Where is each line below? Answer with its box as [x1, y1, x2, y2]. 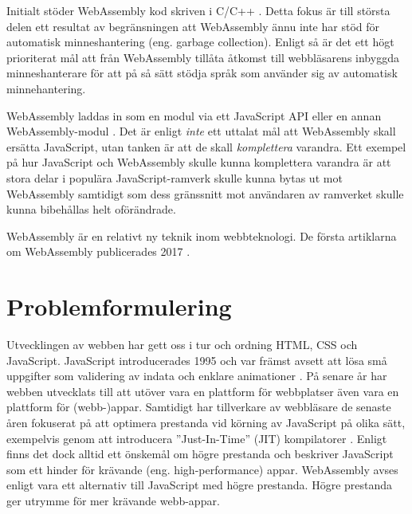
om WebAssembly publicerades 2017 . [6, 243, 190, 260]
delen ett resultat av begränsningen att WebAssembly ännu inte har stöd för [6, 18, 380, 34]
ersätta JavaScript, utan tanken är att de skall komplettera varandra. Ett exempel [6, 138, 406, 155]
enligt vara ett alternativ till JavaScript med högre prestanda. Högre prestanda [6, 477, 393, 493]
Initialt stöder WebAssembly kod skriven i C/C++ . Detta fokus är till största [6, 2, 390, 18]
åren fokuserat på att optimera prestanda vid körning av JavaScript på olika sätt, [6, 414, 406, 430]
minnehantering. [6, 80, 86, 96]
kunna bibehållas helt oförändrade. [6, 201, 176, 218]
